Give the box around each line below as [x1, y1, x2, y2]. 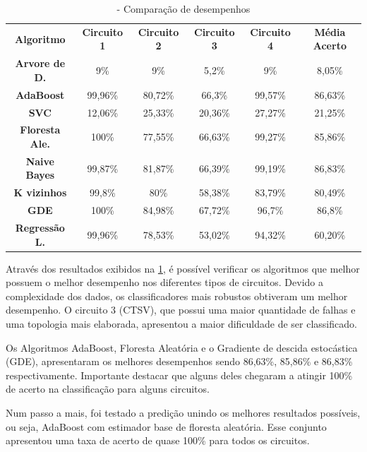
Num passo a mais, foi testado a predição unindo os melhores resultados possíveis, [6, 405, 361, 420]
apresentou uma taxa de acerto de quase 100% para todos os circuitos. [6, 433, 310, 448]
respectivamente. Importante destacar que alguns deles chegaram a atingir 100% [6, 367, 353, 382]
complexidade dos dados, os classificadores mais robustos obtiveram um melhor [6, 288, 348, 303]
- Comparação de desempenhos [116, 1, 251, 16]
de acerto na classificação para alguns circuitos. [6, 381, 210, 396]
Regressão [15, 220, 65, 234]
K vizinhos [13, 185, 67, 200]
